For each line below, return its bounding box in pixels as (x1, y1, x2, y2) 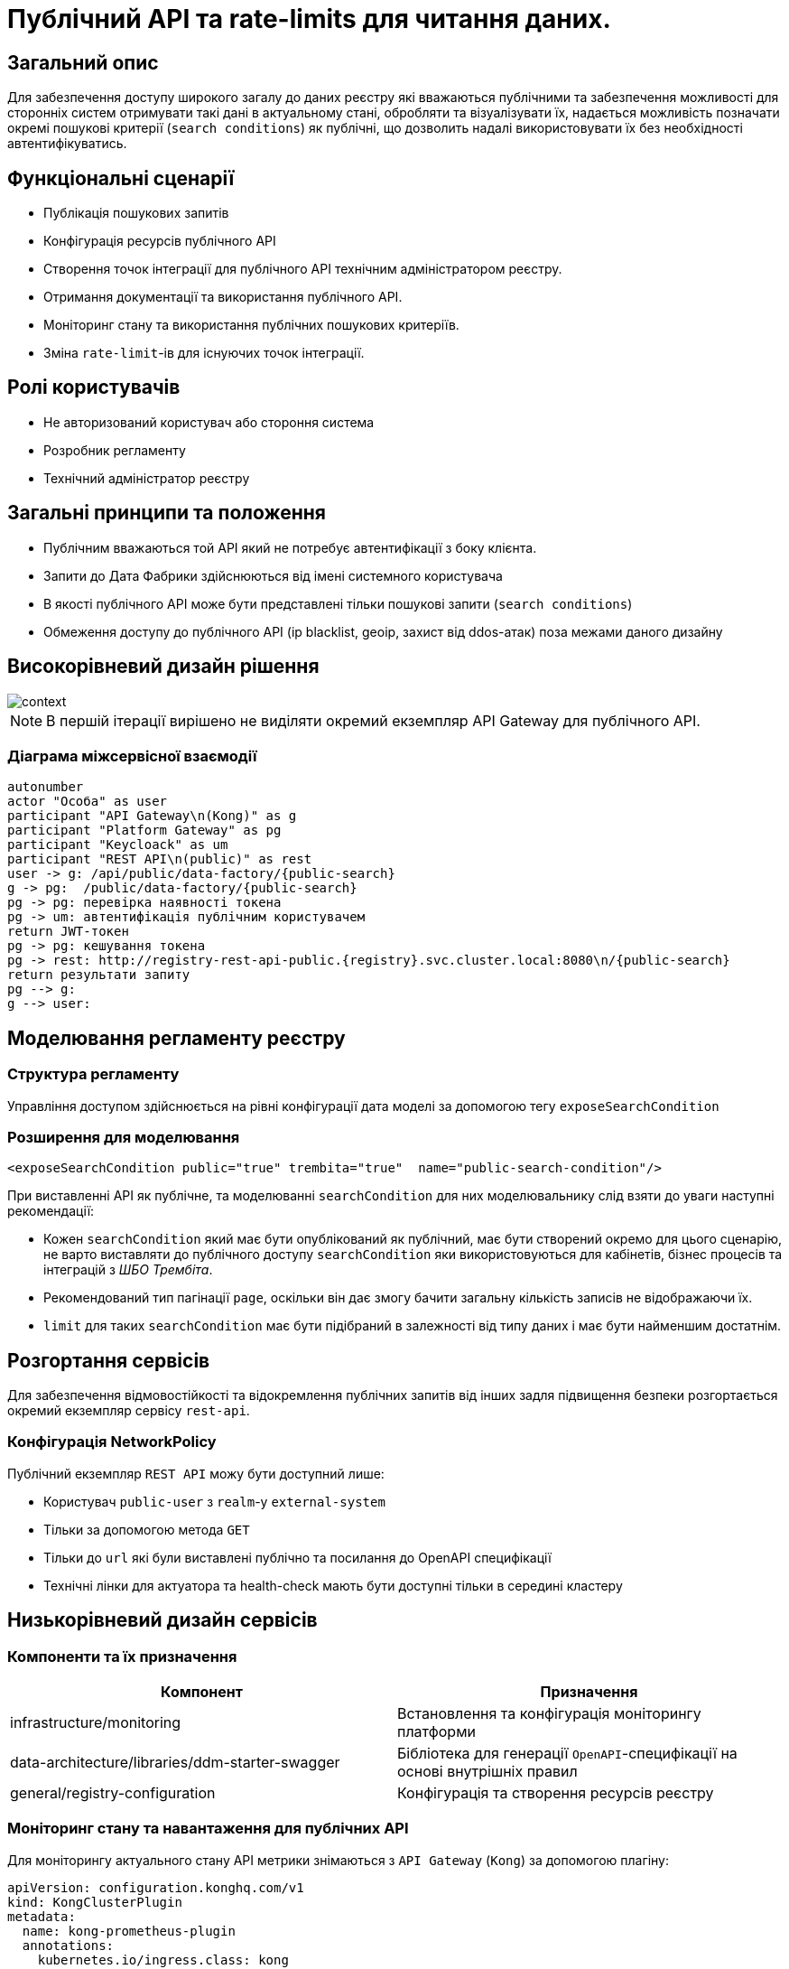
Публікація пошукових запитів (43, 205, 229, 221)
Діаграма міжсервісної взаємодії (7, 746, 257, 765)
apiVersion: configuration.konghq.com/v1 (7, 1880, 304, 1895)
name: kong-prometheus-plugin (22, 1923, 236, 1938)
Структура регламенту (7, 1065, 180, 1084)
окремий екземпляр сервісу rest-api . (7, 1403, 250, 1419)
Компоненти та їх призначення (7, 1647, 237, 1666)
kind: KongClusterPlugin (7, 1894, 182, 1909)
